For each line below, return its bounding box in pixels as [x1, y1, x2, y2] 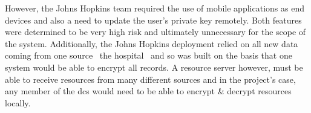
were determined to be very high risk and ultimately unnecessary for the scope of [5, 25, 306, 38]
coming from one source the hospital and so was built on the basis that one [5, 49, 292, 62]
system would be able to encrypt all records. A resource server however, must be [5, 60, 303, 73]
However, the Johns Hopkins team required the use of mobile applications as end [5, 2, 304, 14]
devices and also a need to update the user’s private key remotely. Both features [5, 13, 302, 26]
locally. [5, 96, 31, 109]
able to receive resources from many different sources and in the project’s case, [5, 73, 296, 85]
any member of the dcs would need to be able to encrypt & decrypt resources [5, 85, 292, 97]
